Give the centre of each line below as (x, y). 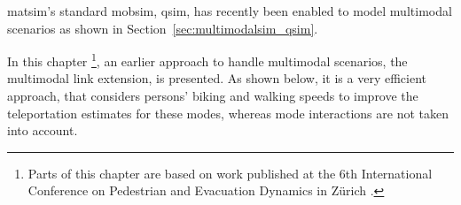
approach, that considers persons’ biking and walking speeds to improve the (213, 96)
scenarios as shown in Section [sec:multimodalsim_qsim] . (163, 28)
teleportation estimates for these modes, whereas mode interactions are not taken (228, 113)
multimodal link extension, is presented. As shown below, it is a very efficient (217, 78)
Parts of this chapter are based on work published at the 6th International (230, 173)
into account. (43, 130)
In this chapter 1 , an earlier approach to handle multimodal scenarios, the (207, 60)
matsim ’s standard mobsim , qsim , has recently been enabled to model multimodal (230, 11)
